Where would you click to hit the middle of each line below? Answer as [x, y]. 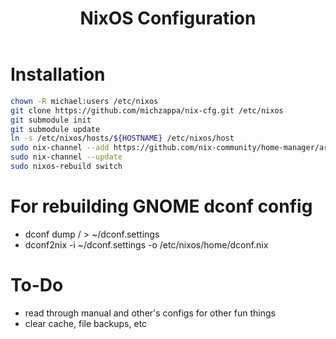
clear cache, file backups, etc [86, 323]
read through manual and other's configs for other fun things [150, 313]
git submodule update [55, 129]
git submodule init [51, 120]
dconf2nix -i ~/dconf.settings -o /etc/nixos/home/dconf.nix [146, 244]
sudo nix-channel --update [66, 157]
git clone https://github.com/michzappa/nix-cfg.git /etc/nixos [147, 110]
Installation [58, 74]
